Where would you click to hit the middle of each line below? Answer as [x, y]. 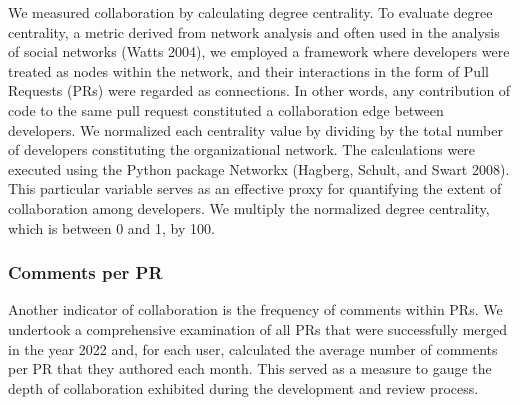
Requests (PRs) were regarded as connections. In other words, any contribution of [259, 90]
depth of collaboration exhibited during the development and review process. [243, 387]
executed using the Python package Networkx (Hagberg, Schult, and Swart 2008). [259, 168]
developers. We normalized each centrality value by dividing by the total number [255, 129]
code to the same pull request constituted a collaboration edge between [226, 109]
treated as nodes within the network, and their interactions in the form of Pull [248, 70]
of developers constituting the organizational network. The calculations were [242, 149]
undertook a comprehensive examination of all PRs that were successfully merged [258, 328]
